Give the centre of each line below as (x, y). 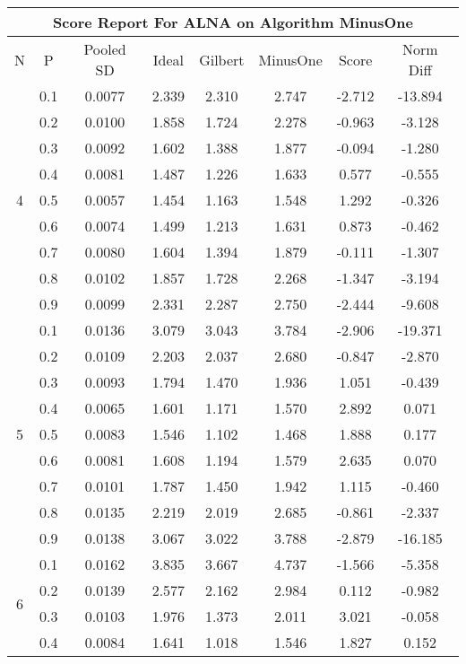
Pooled (105, 49)
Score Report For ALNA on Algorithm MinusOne (233, 22)
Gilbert (222, 59)
